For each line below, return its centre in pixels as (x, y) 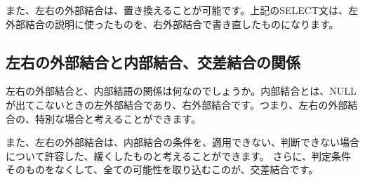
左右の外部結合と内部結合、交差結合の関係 (153, 61)
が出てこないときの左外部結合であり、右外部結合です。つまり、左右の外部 (177, 104)
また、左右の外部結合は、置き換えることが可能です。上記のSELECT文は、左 (182, 10)
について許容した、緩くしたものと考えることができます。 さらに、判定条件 (178, 155)
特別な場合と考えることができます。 (118, 118)
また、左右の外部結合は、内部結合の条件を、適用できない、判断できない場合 (182, 142)
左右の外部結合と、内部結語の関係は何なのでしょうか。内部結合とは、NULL (181, 91)
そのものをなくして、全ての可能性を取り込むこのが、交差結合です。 (162, 169)
